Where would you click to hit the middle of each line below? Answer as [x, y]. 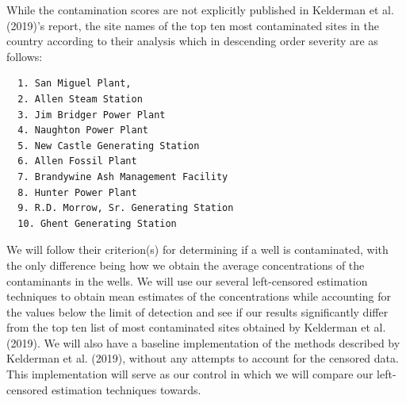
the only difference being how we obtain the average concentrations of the [186, 265]
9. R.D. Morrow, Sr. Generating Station [126, 208]
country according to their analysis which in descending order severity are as [192, 41]
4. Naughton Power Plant [83, 130]
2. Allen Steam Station [80, 99]
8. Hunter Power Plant [77, 192]
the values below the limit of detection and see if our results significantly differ [197, 311]
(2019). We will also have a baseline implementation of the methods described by [203, 342]
